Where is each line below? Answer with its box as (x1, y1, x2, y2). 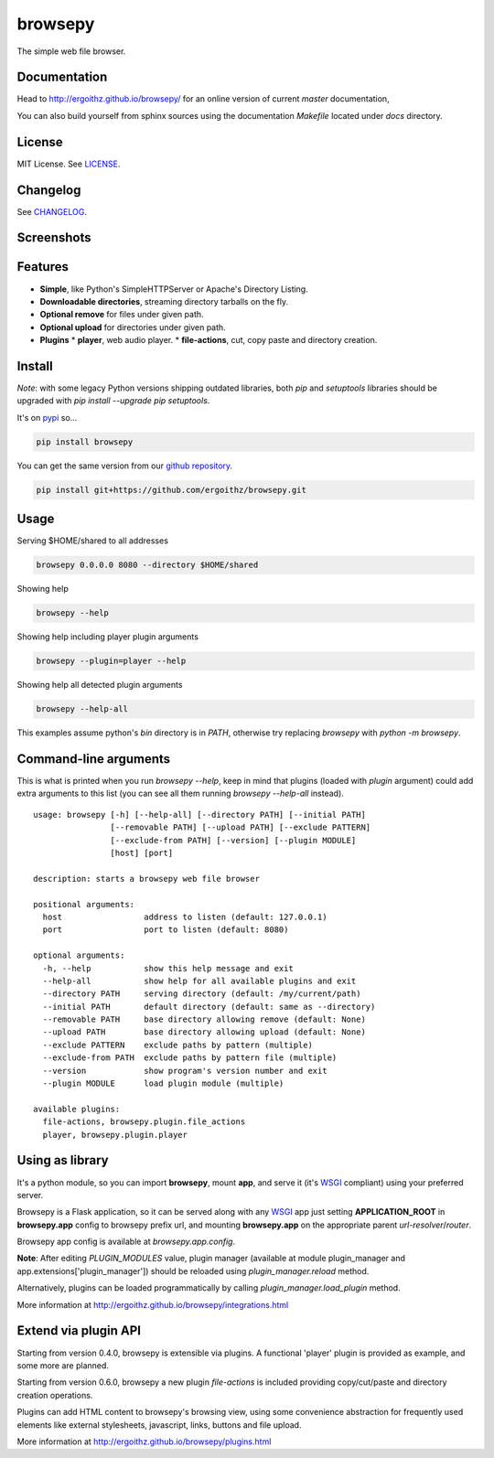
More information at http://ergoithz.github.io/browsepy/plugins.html (16, 1436, 272, 1447)
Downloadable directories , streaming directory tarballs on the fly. (39, 295, 288, 306)
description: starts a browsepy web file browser (33, 874, 261, 884)
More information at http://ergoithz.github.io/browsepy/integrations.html (16, 1299, 289, 1310)
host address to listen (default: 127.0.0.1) (42, 911, 328, 922)
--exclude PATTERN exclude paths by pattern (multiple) (42, 1039, 313, 1050)
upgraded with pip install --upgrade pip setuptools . (16, 395, 210, 406)
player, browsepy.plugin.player (42, 1130, 188, 1140)
